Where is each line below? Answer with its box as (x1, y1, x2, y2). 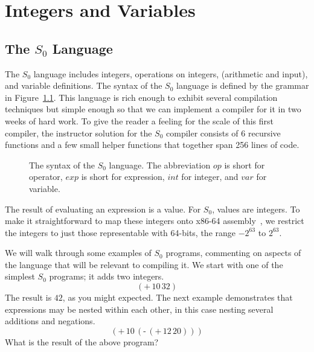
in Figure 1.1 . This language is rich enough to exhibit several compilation (5, 91, 278, 103)
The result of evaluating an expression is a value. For (5, 202, 201, 215)
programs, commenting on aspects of (165, 246, 301, 259)
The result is (5, 291, 52, 304)
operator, (29, 170, 63, 183)
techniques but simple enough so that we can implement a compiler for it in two (5, 103, 301, 115)
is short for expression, (81, 170, 165, 183)
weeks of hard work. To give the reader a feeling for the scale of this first (5, 114, 274, 127)
